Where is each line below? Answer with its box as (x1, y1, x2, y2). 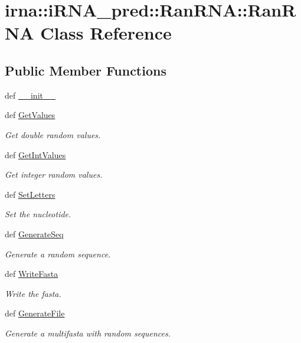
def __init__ (5, 89, 55, 101)
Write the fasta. (5, 287, 61, 299)
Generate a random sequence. (5, 247, 111, 260)
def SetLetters (5, 188, 55, 200)
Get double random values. (5, 128, 101, 141)
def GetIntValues (5, 148, 66, 161)
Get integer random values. (5, 168, 103, 181)
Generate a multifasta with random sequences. (5, 326, 171, 339)
